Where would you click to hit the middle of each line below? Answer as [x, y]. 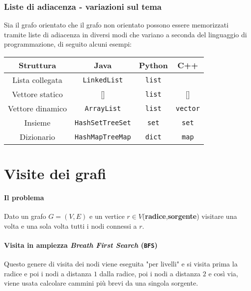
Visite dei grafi [55, 173]
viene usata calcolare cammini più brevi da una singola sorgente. [101, 283]
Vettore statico [37, 94]
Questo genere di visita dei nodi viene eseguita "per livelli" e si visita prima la [121, 264]
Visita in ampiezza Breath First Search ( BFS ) [81, 245]
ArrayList [103, 108]
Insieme [37, 122]
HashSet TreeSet [103, 122]
